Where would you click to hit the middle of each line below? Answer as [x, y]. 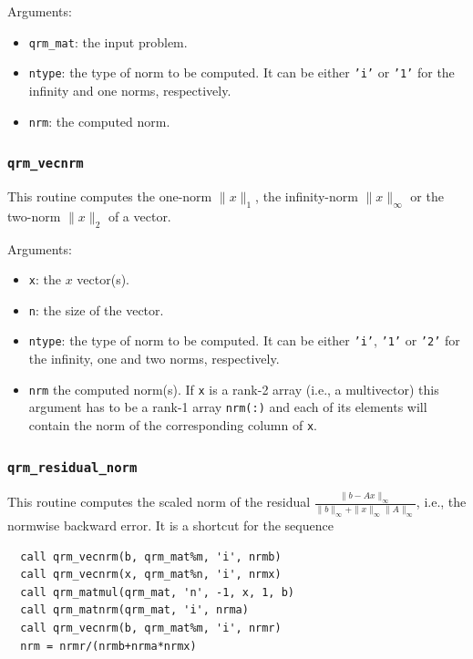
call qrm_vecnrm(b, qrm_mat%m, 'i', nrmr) [151, 628]
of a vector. [139, 216]
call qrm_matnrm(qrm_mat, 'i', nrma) [134, 610]
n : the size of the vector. [96, 309]
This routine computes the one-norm [110, 196]
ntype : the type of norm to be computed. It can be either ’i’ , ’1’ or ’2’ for [244, 340]
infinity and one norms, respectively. [130, 90]
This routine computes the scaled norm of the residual [159, 502]
